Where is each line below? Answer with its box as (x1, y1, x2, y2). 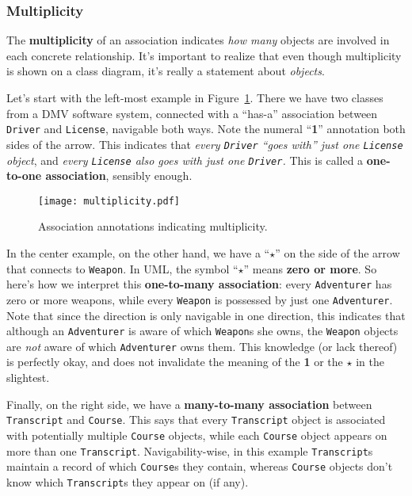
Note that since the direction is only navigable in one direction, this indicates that (6, 307, 406, 323)
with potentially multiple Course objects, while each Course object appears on (6, 426, 387, 443)
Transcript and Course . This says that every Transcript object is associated (6, 411, 386, 428)
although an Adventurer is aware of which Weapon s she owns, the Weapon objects (6, 322, 399, 339)
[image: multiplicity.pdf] (38, 195, 180, 207)
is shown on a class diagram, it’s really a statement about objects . (6, 63, 325, 79)
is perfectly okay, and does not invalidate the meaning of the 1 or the (6, 353, 343, 370)
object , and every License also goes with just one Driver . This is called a (6, 151, 364, 168)
